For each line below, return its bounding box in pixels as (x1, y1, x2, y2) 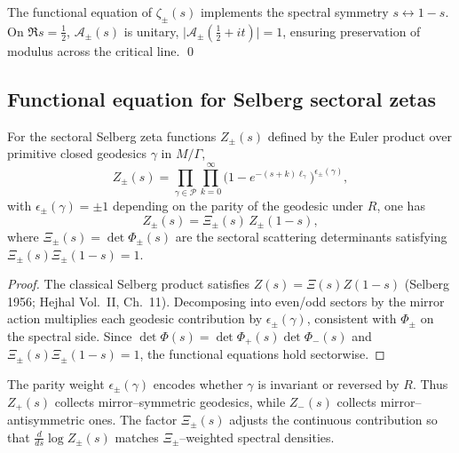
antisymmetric (7, 410, 85, 429)
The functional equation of (7, 3, 152, 20)
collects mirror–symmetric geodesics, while (54, 392, 286, 410)
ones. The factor (88, 410, 178, 429)
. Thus (412, 374, 448, 393)
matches (115, 427, 159, 446)
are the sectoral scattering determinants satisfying (175, 226, 447, 245)
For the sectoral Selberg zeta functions (7, 126, 217, 145)
